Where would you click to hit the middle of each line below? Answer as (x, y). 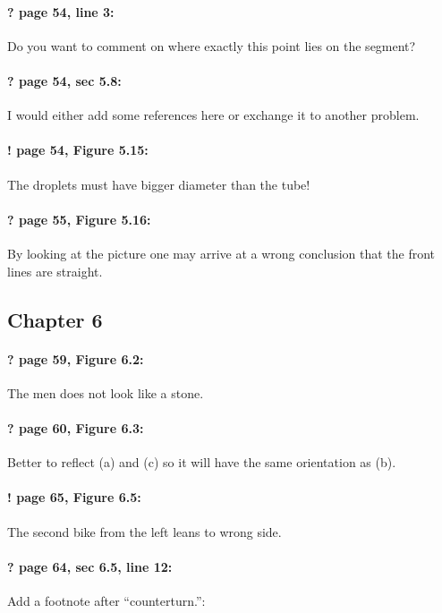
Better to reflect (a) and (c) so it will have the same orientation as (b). (202, 462)
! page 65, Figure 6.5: (74, 497)
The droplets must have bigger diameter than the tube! (159, 184)
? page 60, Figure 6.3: (76, 427)
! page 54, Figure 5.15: (78, 150)
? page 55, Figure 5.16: (79, 219)
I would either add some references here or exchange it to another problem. (213, 115)
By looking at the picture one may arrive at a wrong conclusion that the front (221, 253)
